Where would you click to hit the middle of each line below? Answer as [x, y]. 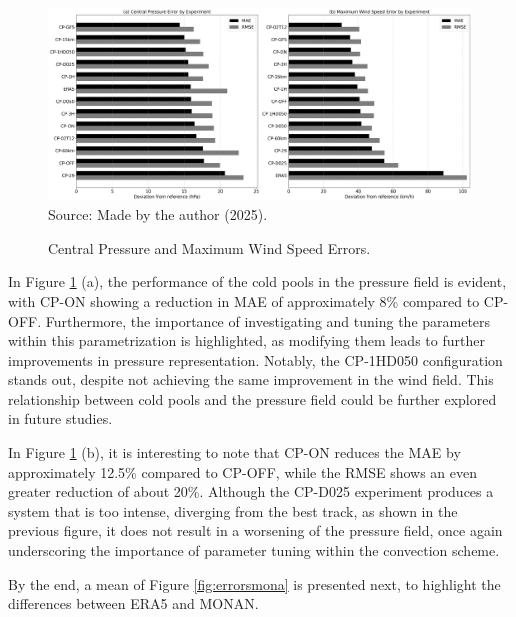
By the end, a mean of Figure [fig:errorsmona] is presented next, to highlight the [254, 583]
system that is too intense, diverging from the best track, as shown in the [233, 510]
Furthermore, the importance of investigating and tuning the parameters [268, 320]
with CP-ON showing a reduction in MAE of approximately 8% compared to [244, 300]
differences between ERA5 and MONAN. [133, 603]
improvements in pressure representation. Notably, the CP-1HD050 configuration [255, 359]
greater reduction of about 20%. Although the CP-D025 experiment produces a [251, 491]
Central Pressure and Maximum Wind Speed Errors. [209, 247]
